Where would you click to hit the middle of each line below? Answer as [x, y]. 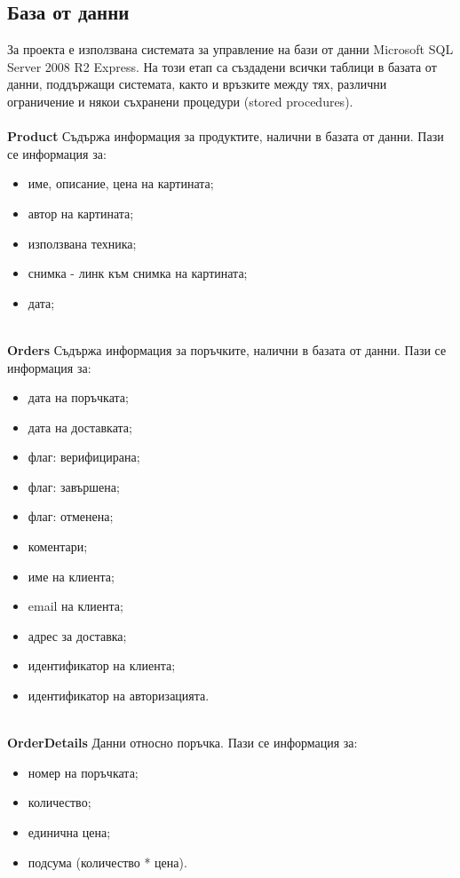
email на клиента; [75, 606]
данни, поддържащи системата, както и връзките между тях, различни [197, 84]
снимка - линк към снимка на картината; [138, 273]
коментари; [58, 546]
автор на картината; [81, 213]
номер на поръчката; [83, 772]
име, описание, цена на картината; [121, 183]
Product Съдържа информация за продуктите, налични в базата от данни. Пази [226, 136]
